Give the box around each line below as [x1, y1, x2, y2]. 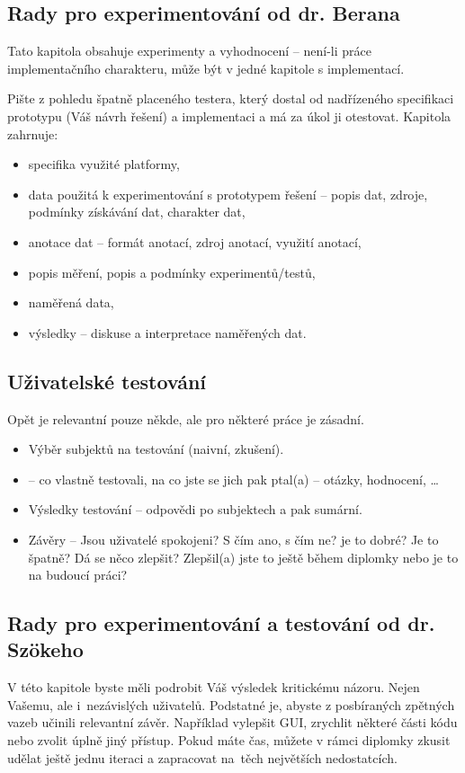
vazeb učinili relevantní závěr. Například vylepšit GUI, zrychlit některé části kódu [7, 713, 458, 732]
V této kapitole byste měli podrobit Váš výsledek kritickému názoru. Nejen [7, 678, 420, 697]
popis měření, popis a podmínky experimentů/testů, [28, 262, 316, 281]
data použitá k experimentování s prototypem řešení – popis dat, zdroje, [28, 184, 428, 203]
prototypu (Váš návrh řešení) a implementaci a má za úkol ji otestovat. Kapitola [7, 106, 452, 125]
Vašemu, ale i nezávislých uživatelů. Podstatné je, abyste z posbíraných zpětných [7, 695, 455, 714]
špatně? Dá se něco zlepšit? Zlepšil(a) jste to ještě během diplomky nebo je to [28, 547, 459, 566]
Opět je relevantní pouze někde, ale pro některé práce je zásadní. [7, 409, 364, 428]
